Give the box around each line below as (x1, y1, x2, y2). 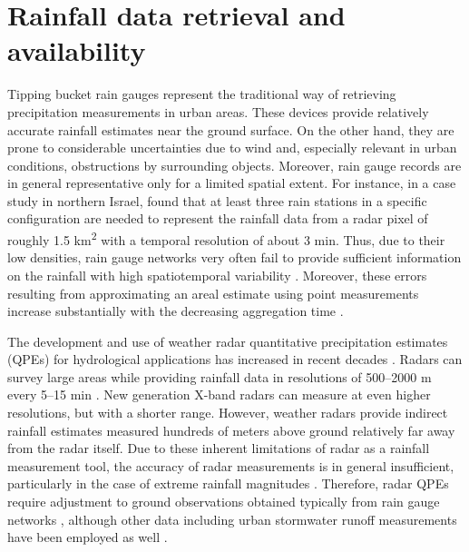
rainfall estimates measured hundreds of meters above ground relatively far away (7, 420, 455, 439)
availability (7, 32, 146, 69)
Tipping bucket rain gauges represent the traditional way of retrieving (7, 84, 396, 103)
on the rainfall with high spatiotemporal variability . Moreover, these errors (7, 265, 427, 284)
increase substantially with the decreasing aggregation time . (7, 301, 344, 320)
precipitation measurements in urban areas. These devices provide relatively (7, 102, 429, 121)
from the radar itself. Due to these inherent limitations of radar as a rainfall (7, 439, 430, 458)
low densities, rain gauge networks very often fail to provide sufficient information (7, 248, 462, 267)
